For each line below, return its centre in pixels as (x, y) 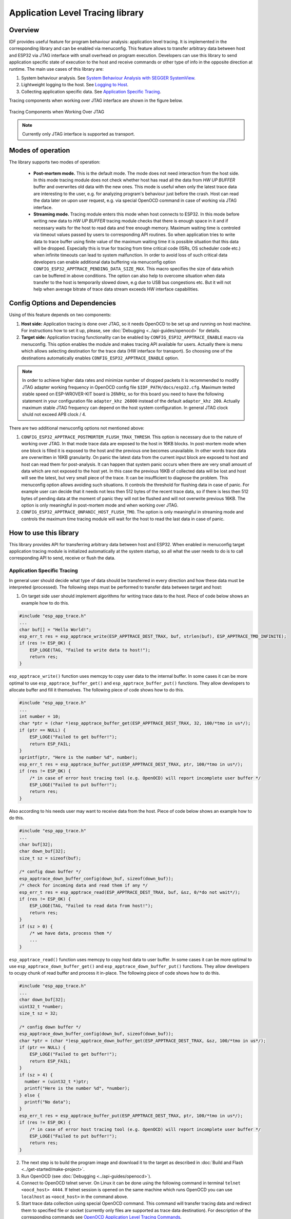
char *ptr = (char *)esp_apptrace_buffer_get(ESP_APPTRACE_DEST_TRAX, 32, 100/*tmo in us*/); (135, 723)
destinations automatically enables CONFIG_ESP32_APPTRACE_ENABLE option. (100, 358)
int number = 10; (40, 717)
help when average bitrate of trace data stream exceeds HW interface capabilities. (116, 289)
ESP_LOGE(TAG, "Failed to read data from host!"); (91, 906)
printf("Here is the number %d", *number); (77, 1088)
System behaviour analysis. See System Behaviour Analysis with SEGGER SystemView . (108, 78)
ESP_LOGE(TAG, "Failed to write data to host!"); (90, 650)
